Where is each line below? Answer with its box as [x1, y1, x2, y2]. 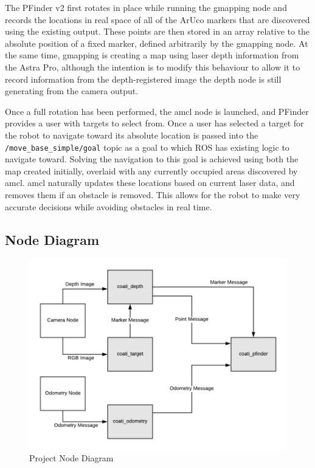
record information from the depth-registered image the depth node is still [5, 72, 282, 85]
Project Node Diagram [29, 452, 114, 464]
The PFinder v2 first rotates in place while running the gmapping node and [5, 1, 287, 13]
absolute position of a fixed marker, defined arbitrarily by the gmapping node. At [5, 36, 308, 49]
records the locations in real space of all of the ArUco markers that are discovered [5, 13, 310, 26]
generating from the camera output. [5, 84, 139, 97]
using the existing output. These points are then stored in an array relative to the [5, 25, 310, 38]
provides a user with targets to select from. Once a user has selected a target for [5, 117, 304, 129]
